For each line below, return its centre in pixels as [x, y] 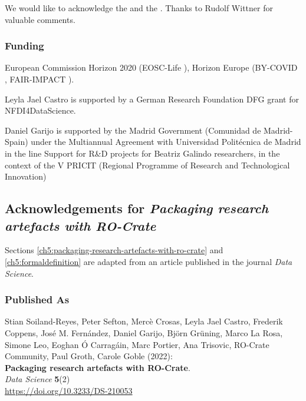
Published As [37, 299]
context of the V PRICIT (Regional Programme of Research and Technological [147, 165]
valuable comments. [40, 19]
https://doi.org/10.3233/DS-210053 [69, 390]
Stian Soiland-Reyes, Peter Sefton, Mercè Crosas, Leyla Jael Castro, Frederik [144, 321]
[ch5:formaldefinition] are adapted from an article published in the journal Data [149, 261]
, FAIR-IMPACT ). [40, 79]
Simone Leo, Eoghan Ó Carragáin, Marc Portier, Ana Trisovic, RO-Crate [137, 344]
